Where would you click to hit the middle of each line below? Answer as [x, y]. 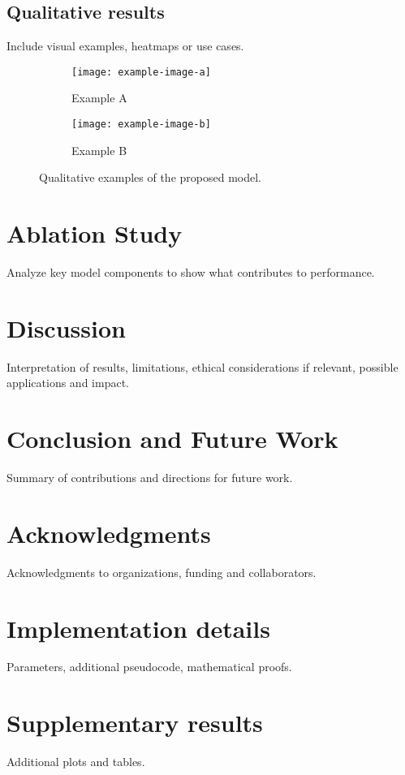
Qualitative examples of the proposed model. [150, 177]
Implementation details [138, 628]
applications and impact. [68, 383]
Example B [99, 150]
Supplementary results [135, 723]
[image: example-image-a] [141, 72]
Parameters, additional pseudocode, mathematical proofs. [149, 667]
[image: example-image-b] [141, 125]
